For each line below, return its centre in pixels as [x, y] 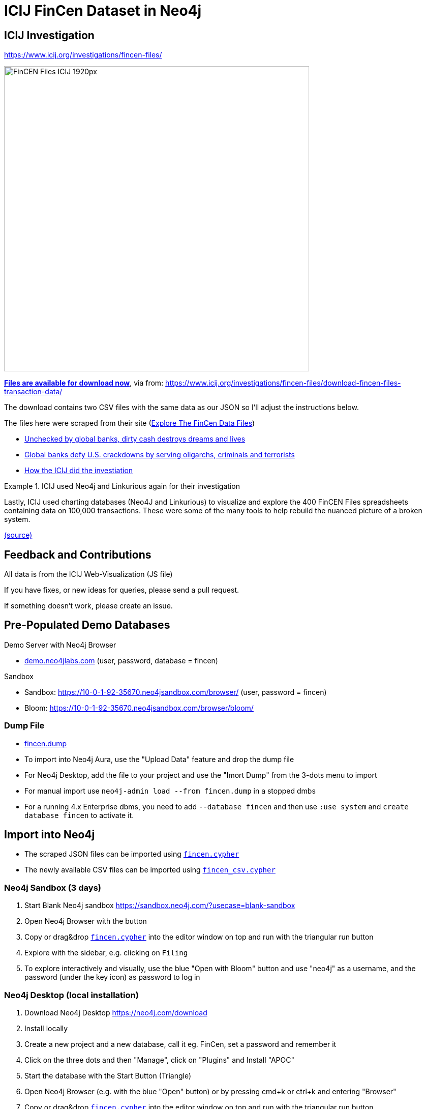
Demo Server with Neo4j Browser [60, 645]
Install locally [46, 1028]
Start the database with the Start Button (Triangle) [108, 1075]
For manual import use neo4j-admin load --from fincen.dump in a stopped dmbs [170, 791]
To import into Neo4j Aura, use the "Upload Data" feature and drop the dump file [159, 759]
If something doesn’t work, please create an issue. [88, 606]
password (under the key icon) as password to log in [112, 977]
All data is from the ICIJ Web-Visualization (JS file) [88, 574]
